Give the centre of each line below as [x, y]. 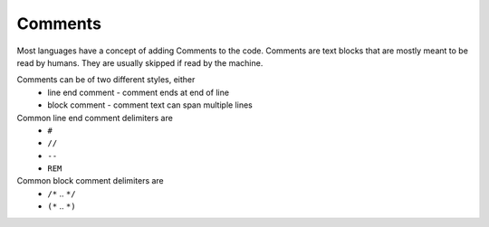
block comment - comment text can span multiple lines [150, 105]
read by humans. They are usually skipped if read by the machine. [140, 62]
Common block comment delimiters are [91, 181]
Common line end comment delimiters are [95, 118]
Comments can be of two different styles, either [106, 80]
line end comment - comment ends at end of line [139, 92]
